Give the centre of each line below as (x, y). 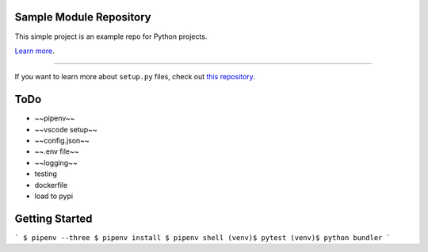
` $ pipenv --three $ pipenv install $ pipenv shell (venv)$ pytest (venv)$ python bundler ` (203, 237)
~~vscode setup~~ (66, 129)
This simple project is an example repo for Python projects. (111, 36)
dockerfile (51, 185)
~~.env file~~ (57, 151)
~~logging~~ (56, 162)
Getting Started (53, 218)
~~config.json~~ (62, 140)
